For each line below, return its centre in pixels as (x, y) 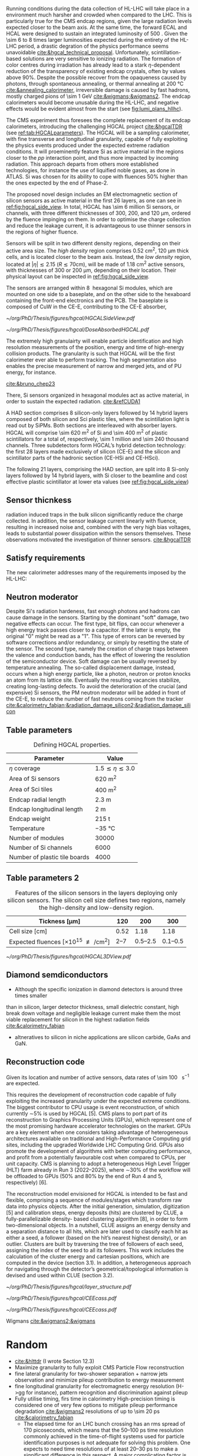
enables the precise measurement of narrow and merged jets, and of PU (94, 366)
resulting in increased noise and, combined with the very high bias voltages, (99, 527)
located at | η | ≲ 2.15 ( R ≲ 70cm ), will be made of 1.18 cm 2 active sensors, (95, 264)
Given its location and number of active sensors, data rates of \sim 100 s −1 (98, 1077)
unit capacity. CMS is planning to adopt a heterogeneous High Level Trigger (98, 1164)
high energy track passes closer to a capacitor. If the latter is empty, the (93, 630)
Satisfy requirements (46, 558)
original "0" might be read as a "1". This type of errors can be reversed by (95, 636)
